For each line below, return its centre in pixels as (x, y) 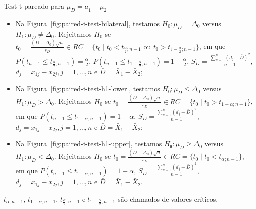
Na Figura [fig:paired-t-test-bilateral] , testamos (87, 23)
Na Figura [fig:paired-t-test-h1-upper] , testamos (89, 144)
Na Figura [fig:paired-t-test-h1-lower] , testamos (88, 89)
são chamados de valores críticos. (168, 198)
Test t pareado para (34, 6)
